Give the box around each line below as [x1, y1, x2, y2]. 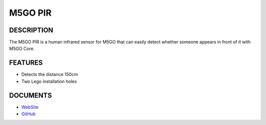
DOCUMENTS [9, 91, 52, 100]
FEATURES [9, 59, 43, 67]
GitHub [21, 111, 36, 117]
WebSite [21, 104, 39, 110]
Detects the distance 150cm [21, 72, 78, 77]
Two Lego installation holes [21, 78, 77, 84]
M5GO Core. [9, 46, 34, 51]
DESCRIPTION [9, 26, 54, 34]
